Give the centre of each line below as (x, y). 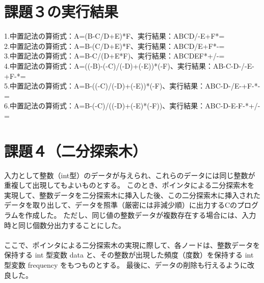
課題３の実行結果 (61, 11)
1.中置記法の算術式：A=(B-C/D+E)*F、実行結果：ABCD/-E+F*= (114, 36)
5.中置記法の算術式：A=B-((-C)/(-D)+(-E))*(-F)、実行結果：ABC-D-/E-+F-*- (132, 86)
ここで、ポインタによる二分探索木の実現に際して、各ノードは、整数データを (132, 245)
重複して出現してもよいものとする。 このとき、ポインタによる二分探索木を (129, 185)
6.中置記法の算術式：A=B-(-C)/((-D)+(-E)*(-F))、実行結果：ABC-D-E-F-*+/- (132, 106)
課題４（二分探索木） (76, 150)
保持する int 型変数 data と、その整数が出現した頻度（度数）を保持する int (129, 255)
